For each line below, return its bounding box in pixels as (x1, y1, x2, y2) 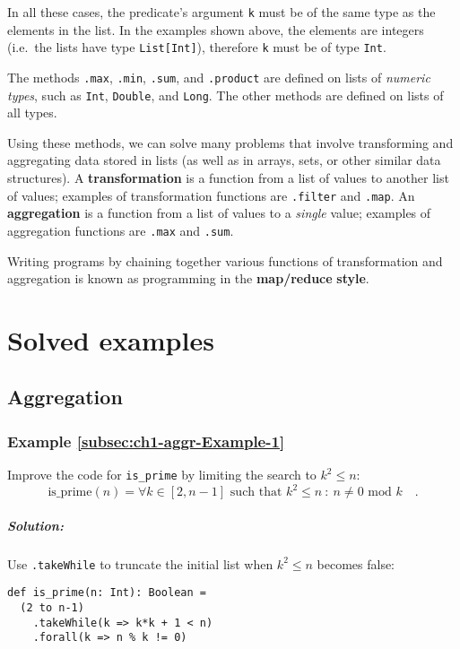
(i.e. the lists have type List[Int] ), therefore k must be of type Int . (7, 38, 386, 56)
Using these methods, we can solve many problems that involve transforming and (7, 133, 454, 151)
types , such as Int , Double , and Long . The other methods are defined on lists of (7, 85, 444, 104)
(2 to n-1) (20, 601, 84, 615)
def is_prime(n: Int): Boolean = (7, 586, 206, 600)
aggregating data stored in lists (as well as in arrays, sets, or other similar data (7, 151, 441, 169)
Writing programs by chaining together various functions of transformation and (7, 251, 443, 270)
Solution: (7, 515, 64, 534)
